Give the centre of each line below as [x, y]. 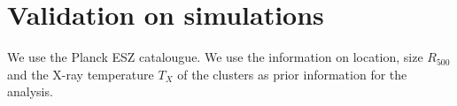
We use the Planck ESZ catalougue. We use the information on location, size [215, 57]
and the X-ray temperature [81, 74]
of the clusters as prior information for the [292, 74]
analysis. [30, 91]
